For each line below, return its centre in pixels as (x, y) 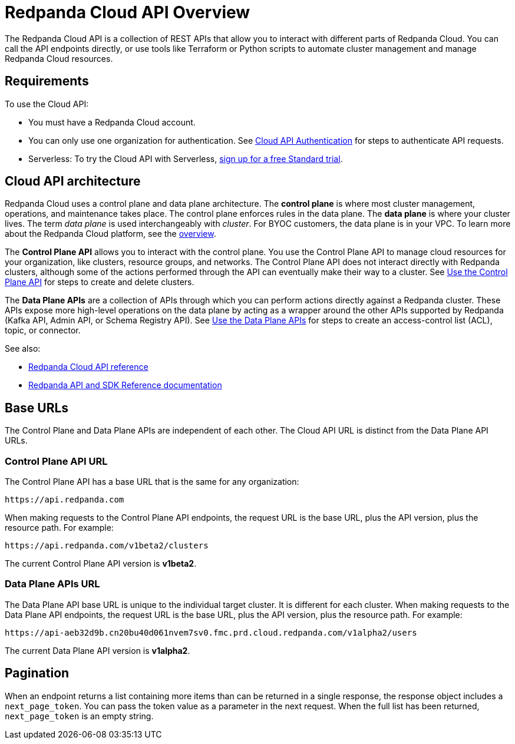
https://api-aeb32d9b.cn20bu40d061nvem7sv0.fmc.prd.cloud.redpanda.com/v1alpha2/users (211, 632)
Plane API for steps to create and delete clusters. (100, 282)
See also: (23, 349)
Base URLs (37, 408)
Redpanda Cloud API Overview (128, 12)
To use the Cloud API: (47, 104)
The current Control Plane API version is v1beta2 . (101, 564)
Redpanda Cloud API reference (88, 367)
